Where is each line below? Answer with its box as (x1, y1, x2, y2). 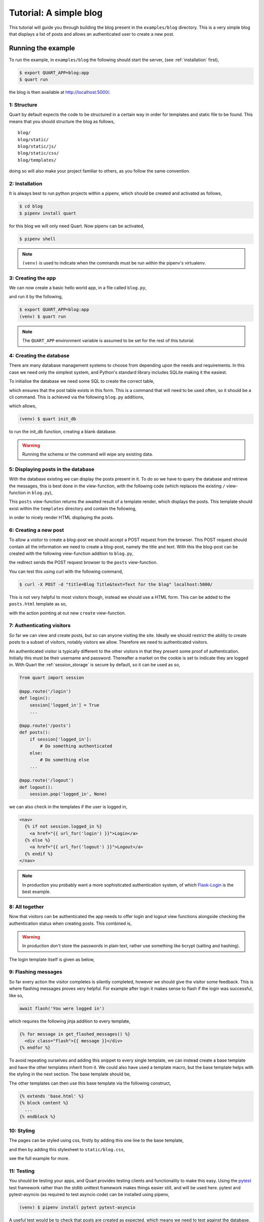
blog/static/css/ (18, 151, 59, 156)
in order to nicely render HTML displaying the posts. (9, 515, 114, 521)
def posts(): (19, 730, 51, 735)
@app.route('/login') (19, 689, 71, 694)
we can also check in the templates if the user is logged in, (9, 804, 128, 809)
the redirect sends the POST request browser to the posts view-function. (9, 560, 158, 566)
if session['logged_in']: (29, 736, 92, 742)
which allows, (9, 403, 37, 409)
